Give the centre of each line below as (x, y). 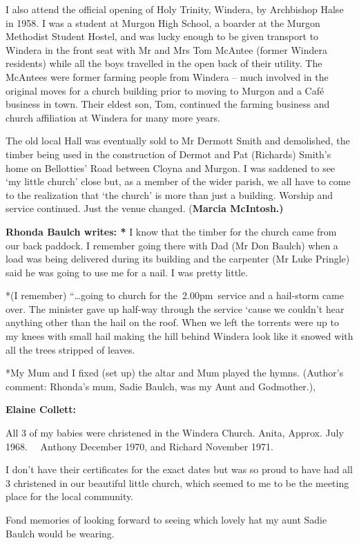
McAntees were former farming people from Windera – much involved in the (167, 76)
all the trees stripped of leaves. (70, 349)
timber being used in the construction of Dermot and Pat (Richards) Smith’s (168, 154)
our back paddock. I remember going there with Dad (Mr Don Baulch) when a (172, 245)
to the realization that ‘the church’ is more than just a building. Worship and (169, 194)
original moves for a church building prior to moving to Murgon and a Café (165, 90)
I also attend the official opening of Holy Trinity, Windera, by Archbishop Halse (175, 9)
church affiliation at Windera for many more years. (113, 117)
